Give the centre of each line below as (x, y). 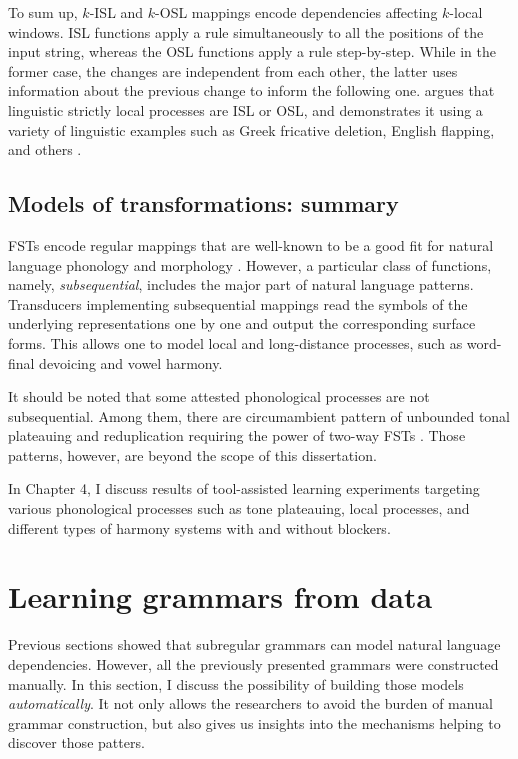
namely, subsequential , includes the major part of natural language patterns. (241, 284)
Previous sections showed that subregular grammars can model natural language (254, 644)
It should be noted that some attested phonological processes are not (219, 396)
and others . (45, 149)
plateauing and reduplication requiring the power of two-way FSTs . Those (237, 435)
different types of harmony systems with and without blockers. (199, 527)
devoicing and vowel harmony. (131, 362)
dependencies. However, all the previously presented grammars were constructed (253, 663)
